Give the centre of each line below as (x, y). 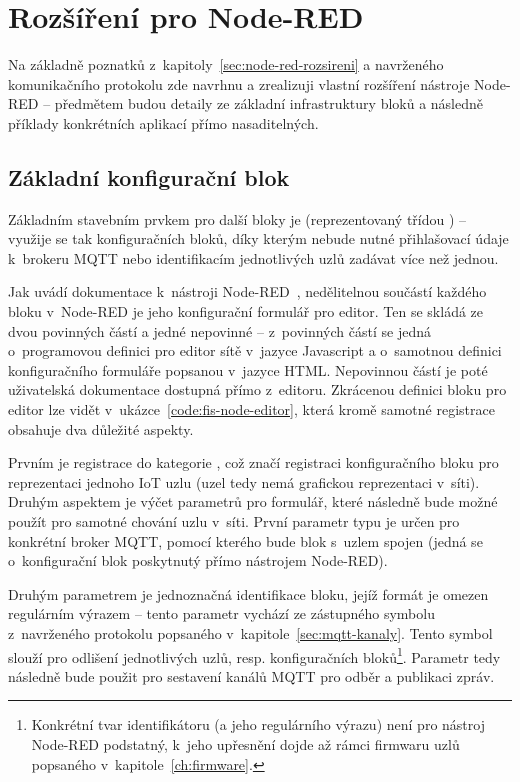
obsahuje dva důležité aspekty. (101, 428)
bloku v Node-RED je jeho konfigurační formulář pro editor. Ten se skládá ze (246, 311)
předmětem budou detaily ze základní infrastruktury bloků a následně (269, 103)
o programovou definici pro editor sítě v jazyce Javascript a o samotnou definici (255, 350)
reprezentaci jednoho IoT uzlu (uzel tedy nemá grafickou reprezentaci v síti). (244, 481)
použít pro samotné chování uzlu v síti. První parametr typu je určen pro (234, 521)
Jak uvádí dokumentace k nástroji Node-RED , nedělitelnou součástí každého (247, 291)
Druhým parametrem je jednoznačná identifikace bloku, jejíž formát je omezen (248, 593)
